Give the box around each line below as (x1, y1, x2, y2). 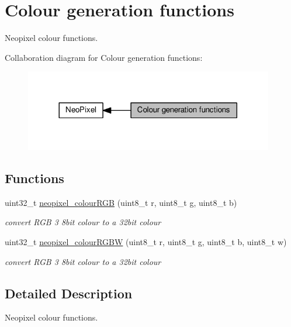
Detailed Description (5, 284, 133, 302)
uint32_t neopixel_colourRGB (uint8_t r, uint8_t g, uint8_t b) (5, 196, 237, 208)
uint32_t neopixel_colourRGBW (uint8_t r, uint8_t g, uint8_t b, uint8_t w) (5, 235, 287, 247)
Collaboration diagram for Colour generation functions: (5, 51, 203, 63)
